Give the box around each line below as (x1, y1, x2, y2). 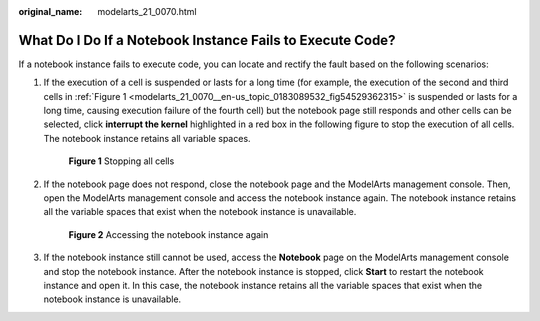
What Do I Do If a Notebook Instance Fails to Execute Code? (18, 31, 396, 49)
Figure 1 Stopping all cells (68, 155, 175, 167)
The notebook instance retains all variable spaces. (43, 132, 251, 144)
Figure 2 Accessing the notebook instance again (68, 228, 269, 240)
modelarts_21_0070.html (97, 6, 197, 17)
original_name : (18, 6, 83, 17)
